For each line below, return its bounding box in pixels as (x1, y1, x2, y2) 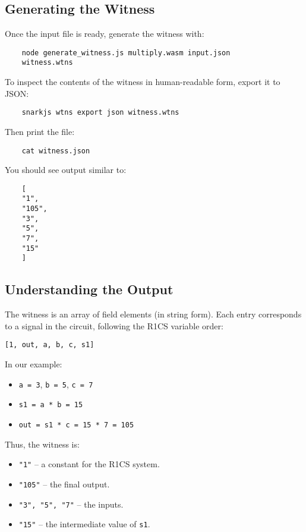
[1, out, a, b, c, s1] (5, 341, 94, 350)
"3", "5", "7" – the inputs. (18, 498, 124, 510)
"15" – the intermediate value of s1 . (18, 518, 150, 530)
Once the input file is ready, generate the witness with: (5, 27, 204, 40)
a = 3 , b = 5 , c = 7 (18, 377, 93, 390)
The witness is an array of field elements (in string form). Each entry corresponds (5, 308, 302, 320)
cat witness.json (21, 146, 90, 155)
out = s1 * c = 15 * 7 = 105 (18, 421, 134, 429)
